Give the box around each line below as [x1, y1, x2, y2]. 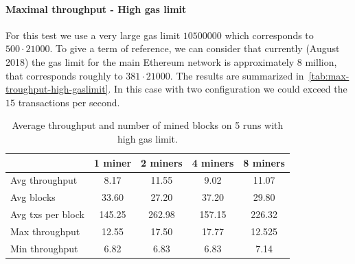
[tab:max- [308, 68, 350, 82]
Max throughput [10, 224, 80, 238]
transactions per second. [18, 95, 120, 109]
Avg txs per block [10, 207, 84, 221]
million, [305, 54, 337, 69]
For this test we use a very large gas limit [5, 27, 181, 42]
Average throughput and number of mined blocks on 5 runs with [12, 118, 284, 132]
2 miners [141, 155, 183, 169]
